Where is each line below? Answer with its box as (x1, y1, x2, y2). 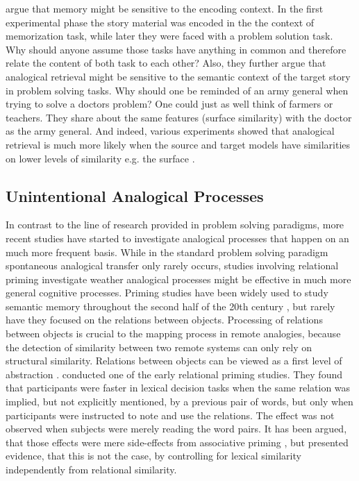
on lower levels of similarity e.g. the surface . (6, 151, 195, 165)
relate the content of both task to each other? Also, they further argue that (6, 56, 326, 70)
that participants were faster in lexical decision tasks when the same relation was (6, 380, 351, 395)
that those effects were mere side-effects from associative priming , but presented (6, 434, 349, 449)
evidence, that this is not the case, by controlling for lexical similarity (6, 448, 301, 463)
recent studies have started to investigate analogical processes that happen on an (6, 230, 349, 245)
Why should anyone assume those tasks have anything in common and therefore (6, 42, 347, 56)
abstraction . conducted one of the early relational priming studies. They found (6, 366, 342, 381)
